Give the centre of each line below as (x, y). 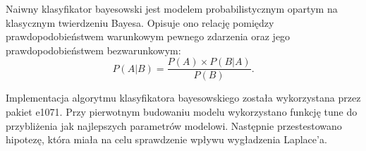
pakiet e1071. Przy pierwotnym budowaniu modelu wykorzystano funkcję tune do (182, 112)
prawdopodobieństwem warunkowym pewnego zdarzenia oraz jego (148, 36)
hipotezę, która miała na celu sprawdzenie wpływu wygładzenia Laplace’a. (166, 139)
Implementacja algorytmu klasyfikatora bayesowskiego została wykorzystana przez (183, 98)
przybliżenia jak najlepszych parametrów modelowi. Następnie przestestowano (174, 125)
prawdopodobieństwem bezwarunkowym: (93, 50)
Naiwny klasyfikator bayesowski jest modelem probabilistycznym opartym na (172, 8)
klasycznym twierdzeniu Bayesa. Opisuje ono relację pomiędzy (140, 22)
